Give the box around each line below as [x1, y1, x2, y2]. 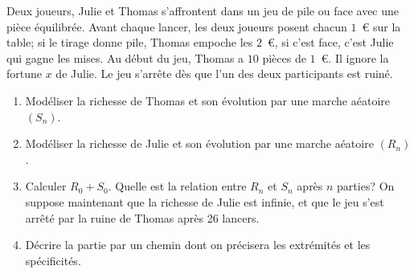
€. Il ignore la [321, 49, 389, 66]
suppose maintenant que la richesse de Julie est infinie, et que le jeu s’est [25, 193, 384, 210]
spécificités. [25, 252, 81, 268]
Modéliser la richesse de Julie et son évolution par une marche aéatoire [25, 135, 374, 152]
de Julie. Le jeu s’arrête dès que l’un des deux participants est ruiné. [55, 65, 393, 82]
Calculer [25, 178, 67, 194]
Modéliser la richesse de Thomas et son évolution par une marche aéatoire [25, 92, 390, 108]
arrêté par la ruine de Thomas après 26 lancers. [25, 209, 260, 226]
